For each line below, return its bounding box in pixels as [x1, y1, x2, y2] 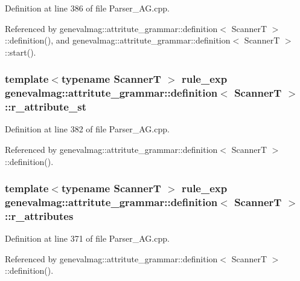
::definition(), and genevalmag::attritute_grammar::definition [5, 34, 231, 47]
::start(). [5, 45, 36, 58]
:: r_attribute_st [5, 99, 86, 114]
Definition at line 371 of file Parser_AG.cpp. [5, 232, 170, 245]
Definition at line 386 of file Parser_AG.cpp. [5, 2, 170, 14]
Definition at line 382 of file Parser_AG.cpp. [5, 123, 170, 135]
